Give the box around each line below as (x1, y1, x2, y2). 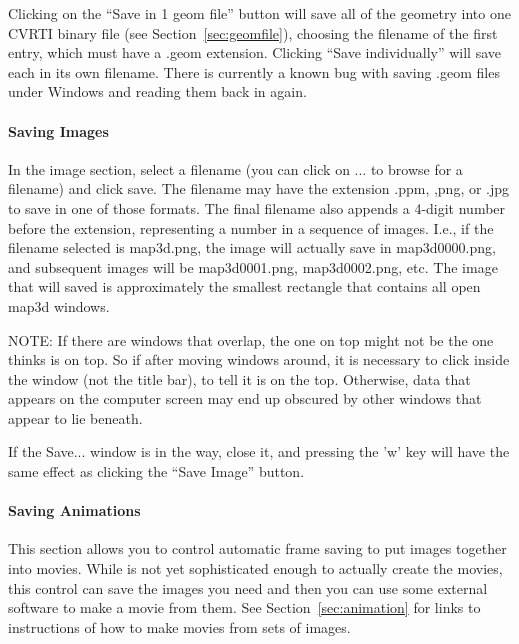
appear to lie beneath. (8, 407, 143, 428)
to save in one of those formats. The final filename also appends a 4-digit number (8, 197, 506, 218)
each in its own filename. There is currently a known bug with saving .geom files (8, 61, 500, 82)
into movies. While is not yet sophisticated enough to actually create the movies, (8, 558, 503, 579)
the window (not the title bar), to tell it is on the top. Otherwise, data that (8, 368, 471, 389)
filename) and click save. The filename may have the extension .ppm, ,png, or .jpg (8, 178, 510, 199)
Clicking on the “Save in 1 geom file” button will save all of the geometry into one (8, 3, 511, 23)
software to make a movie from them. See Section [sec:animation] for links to (8, 597, 481, 618)
